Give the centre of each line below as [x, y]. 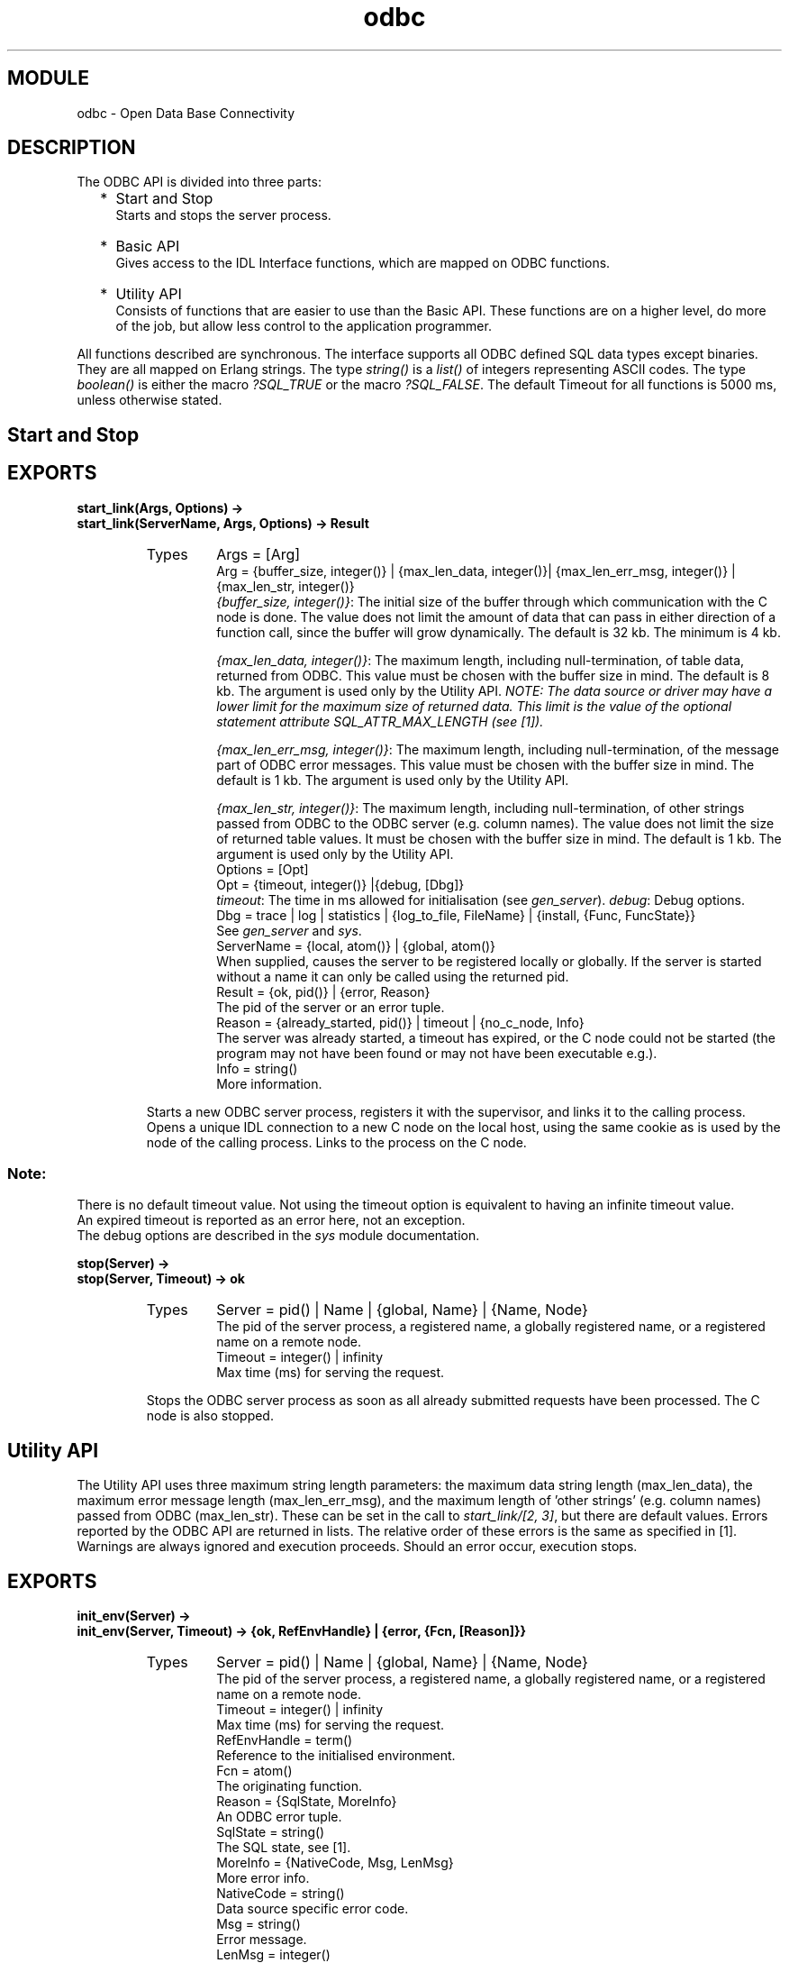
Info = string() [257, 1068]
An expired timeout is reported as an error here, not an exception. [271, 1220]
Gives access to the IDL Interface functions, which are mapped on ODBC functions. [363, 263]
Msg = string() [258, 1924]
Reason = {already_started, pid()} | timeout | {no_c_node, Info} [400, 1022]
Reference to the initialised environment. [336, 1756]
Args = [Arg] [258, 554]
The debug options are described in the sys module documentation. [278, 1236]
